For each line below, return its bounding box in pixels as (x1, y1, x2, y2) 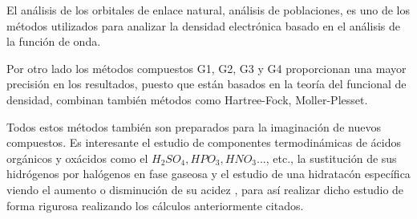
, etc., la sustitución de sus (265, 149, 397, 166)
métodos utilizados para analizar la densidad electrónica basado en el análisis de (6, 17, 400, 34)
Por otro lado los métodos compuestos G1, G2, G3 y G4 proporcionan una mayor (6, 59, 407, 76)
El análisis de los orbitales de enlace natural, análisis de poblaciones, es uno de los (6, 2, 411, 18)
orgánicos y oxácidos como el (6, 149, 148, 166)
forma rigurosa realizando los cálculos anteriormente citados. (6, 197, 304, 213)
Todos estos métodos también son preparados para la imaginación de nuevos (6, 118, 381, 135)
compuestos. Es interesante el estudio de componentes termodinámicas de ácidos (6, 134, 401, 151)
